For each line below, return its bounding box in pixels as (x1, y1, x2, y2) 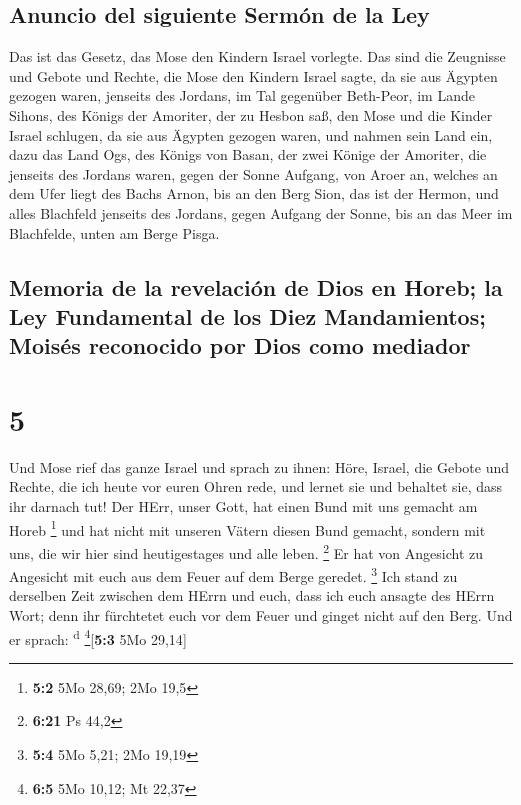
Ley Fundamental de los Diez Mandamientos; (9, 300, 486, 331)
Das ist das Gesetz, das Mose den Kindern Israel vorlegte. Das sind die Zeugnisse (9, 46, 506, 67)
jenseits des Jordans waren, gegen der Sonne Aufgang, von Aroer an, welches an (9, 163, 498, 184)
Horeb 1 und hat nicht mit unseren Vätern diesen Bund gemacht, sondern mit (9, 516, 486, 540)
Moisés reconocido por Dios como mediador (9, 330, 471, 361)
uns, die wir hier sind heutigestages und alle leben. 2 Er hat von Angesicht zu (9, 539, 483, 563)
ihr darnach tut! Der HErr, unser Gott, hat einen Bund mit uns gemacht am (9, 496, 478, 517)
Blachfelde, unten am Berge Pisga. (9, 222, 220, 243)
